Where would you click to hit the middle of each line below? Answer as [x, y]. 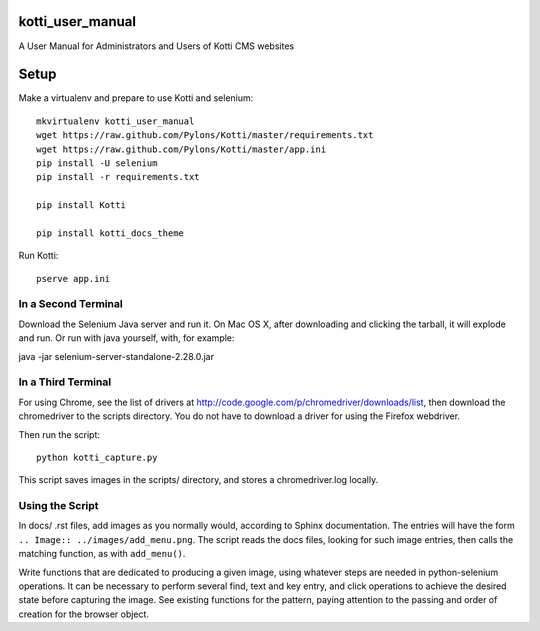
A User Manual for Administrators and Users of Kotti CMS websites [156, 46]
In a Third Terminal [65, 382]
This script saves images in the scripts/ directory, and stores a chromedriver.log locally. [198, 480]
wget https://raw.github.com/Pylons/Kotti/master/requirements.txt [205, 135]
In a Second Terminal [71, 304]
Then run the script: [59, 434]
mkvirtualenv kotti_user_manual [115, 121]
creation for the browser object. [84, 614]
